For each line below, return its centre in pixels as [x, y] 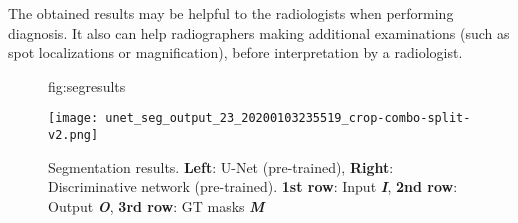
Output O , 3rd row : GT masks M [156, 205]
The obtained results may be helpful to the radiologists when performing [231, 13]
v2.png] [73, 135]
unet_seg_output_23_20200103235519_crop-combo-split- [288, 118]
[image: [73, 118]
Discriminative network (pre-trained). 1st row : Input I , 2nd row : [253, 186]
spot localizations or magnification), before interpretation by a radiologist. [235, 52]
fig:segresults [87, 85]
